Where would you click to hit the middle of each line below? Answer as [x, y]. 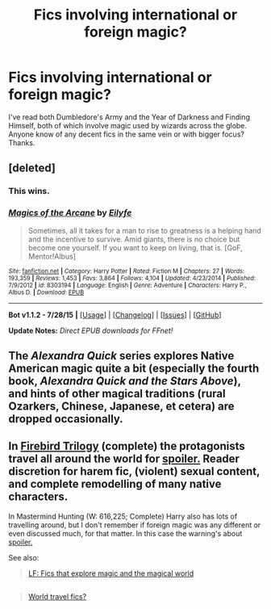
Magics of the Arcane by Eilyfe [70, 213]
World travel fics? [57, 597]
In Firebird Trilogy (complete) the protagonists [127, 446]
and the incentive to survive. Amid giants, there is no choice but [134, 239]
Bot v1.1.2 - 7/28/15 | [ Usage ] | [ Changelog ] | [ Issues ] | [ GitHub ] [115, 315]
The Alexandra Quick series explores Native [121, 356]
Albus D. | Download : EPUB [46, 292]
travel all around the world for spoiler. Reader [124, 459]
